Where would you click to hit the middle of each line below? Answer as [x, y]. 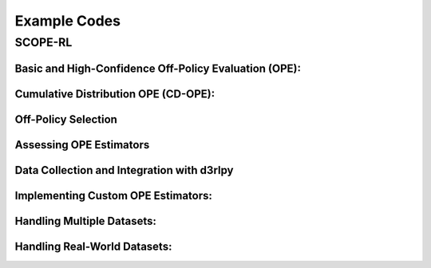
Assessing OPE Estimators [82, 145]
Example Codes [68, 21]
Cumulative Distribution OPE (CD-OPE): [115, 94]
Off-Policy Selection [66, 119]
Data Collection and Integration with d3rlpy [124, 170]
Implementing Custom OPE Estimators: [114, 195]
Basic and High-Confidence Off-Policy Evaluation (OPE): [158, 68]
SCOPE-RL [43, 42]
